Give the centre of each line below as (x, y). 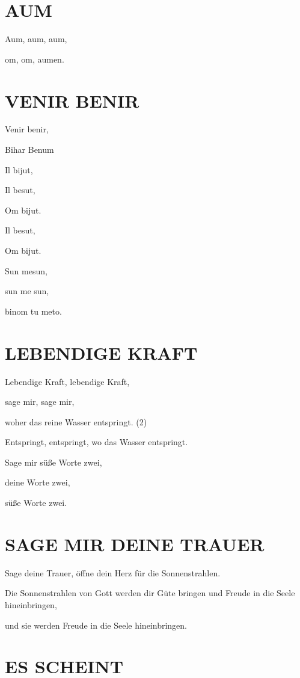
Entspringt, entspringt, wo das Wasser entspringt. (96, 442)
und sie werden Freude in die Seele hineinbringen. (96, 625)
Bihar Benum (29, 149)
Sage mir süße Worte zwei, (54, 462)
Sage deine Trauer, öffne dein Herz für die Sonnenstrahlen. (113, 572)
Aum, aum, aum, (36, 39)
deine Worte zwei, (38, 482)
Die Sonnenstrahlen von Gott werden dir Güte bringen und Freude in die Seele (150, 593)
